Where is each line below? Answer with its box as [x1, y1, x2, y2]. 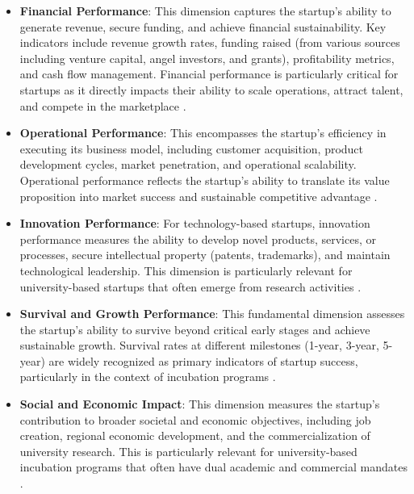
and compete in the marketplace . [19, 97, 186, 114]
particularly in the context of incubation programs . [19, 368, 276, 385]
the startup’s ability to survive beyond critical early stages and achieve [19, 320, 370, 337]
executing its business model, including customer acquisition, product [19, 140, 364, 157]
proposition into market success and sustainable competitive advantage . [19, 187, 378, 204]
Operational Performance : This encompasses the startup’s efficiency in [19, 124, 387, 141]
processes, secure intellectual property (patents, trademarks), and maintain [19, 246, 391, 263]
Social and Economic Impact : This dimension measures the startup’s [19, 396, 380, 412]
